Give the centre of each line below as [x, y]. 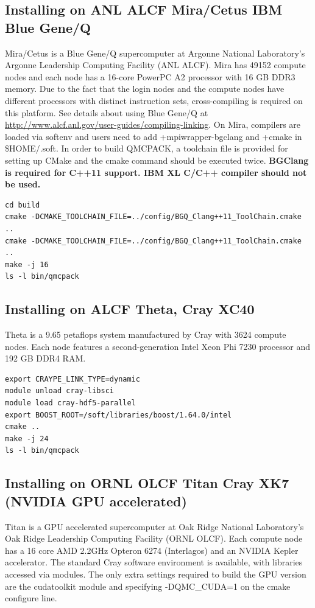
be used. [23, 184]
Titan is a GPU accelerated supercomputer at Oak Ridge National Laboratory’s [154, 526]
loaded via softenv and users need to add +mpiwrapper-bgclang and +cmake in [154, 136]
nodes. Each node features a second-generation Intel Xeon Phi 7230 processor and [158, 346]
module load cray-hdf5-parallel [70, 403]
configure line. [31, 598]
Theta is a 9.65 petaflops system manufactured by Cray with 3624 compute [146, 334]
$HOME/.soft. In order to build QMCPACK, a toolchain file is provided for [147, 148]
